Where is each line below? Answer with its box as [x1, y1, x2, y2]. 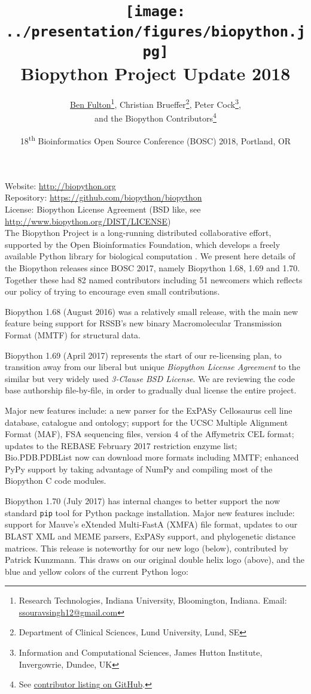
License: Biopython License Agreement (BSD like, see [5, 203, 201, 215]
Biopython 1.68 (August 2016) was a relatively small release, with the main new [5, 305, 298, 317]
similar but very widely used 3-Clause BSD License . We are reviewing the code [5, 372, 295, 384]
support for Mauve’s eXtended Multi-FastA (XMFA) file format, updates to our [5, 518, 298, 531]
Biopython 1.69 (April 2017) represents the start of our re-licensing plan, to [5, 348, 282, 361]
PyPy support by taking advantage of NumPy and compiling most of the [5, 462, 273, 475]
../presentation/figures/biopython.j [5, 23, 306, 40]
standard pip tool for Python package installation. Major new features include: [5, 506, 295, 519]
